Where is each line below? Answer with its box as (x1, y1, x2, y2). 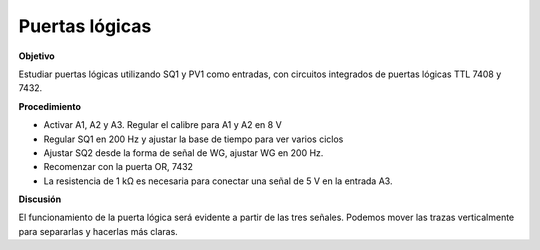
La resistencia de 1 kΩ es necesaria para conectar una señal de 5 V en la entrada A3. (43, 175, 393, 187)
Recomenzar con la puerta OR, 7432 (43, 161, 194, 173)
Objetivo (18, 50, 55, 62)
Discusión (18, 193, 62, 205)
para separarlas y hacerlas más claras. (18, 225, 179, 237)
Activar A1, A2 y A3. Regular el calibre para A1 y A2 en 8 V (43, 119, 282, 131)
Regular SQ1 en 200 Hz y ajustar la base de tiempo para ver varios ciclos (43, 133, 344, 145)
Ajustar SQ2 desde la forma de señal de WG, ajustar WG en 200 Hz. (43, 146, 324, 159)
